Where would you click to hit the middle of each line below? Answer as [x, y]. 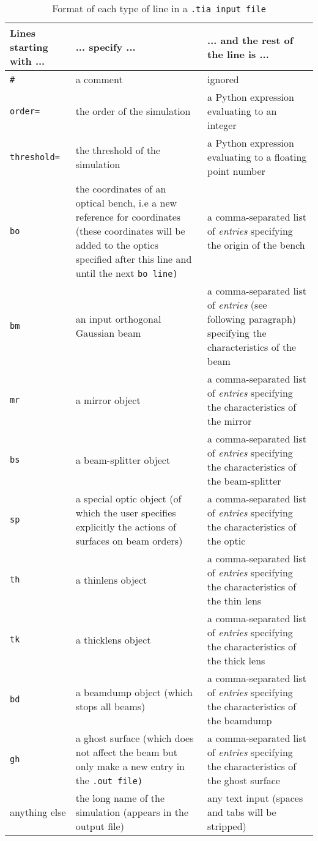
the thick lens [236, 660]
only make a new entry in [130, 766]
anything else [38, 812]
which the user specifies [126, 512]
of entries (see [237, 305]
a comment [99, 79]
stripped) [227, 826]
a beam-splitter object [123, 460]
